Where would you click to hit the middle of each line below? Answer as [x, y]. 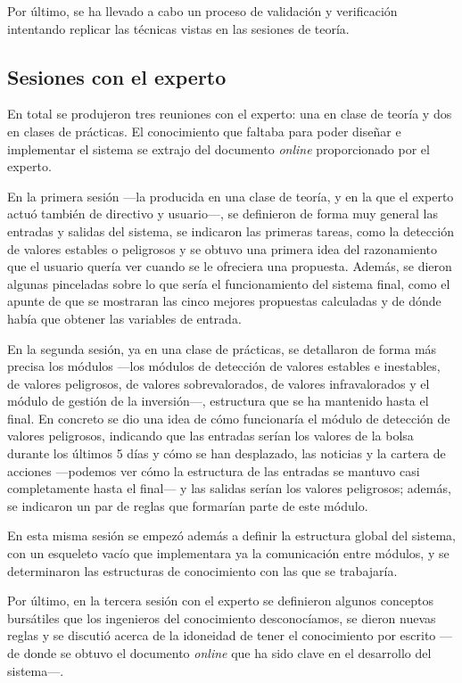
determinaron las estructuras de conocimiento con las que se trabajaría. [202, 570]
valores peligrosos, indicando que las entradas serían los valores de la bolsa [210, 436]
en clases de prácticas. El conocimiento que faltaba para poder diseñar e [204, 131]
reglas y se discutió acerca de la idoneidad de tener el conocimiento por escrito [222, 635]
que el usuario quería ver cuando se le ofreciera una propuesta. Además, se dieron [230, 266]
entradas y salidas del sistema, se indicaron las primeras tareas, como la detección [231, 230]
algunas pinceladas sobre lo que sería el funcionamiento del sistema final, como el [229, 283]
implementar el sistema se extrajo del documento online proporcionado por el [219, 148]
